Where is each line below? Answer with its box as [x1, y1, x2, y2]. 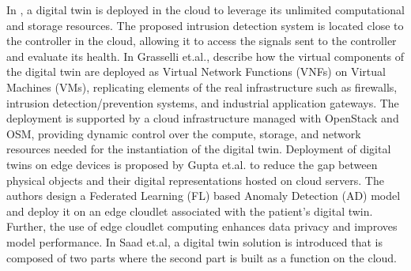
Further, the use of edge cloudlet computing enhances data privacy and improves [6, 218, 398, 235]
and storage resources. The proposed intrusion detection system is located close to [6, 17, 404, 33]
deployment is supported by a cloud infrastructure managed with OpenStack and [6, 110, 399, 126]
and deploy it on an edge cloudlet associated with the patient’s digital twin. [6, 202, 373, 219]
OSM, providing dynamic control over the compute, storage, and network [6, 125, 361, 141]
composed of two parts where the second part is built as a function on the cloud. [6, 249, 397, 265]
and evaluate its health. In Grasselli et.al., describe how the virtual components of [6, 47, 405, 64]
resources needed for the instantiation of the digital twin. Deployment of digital [6, 141, 391, 157]
